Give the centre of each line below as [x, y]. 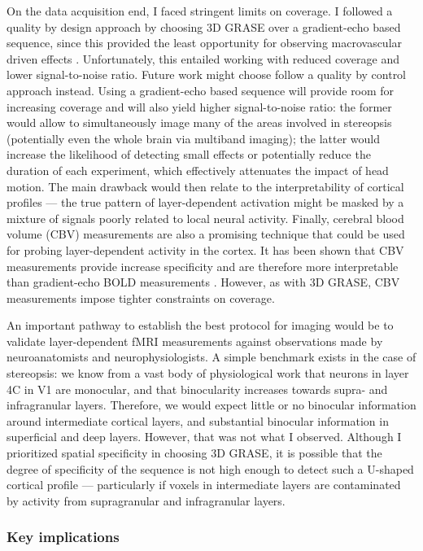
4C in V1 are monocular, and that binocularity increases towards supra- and [197, 389]
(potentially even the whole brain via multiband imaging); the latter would [194, 138]
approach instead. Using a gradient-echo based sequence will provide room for [201, 90]
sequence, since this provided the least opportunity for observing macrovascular [205, 43]
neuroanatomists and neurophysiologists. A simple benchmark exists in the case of [211, 357]
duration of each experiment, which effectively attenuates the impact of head [198, 170]
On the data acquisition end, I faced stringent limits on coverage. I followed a [200, 11]
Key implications [63, 537]
